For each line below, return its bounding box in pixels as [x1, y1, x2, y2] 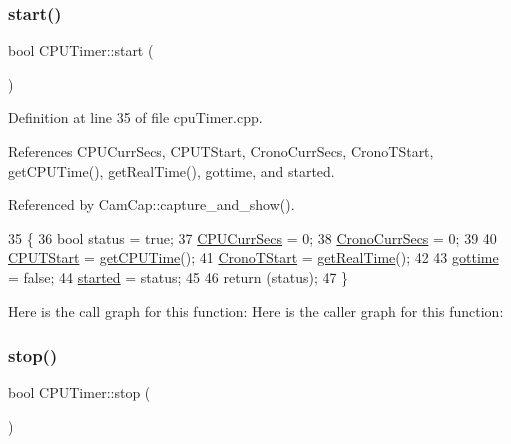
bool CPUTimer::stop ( [8, 382, 151, 403]
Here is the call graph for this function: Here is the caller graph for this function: [8, 300, 504, 321]
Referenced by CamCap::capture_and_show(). [8, 194, 295, 215]
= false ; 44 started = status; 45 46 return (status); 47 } [8, 266, 349, 287]
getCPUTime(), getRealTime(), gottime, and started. [8, 160, 335, 181]
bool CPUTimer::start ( [8, 40, 154, 61]
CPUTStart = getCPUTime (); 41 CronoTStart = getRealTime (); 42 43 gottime [8, 247, 499, 268]
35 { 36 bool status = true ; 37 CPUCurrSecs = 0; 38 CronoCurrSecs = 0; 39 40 [8, 227, 497, 248]
